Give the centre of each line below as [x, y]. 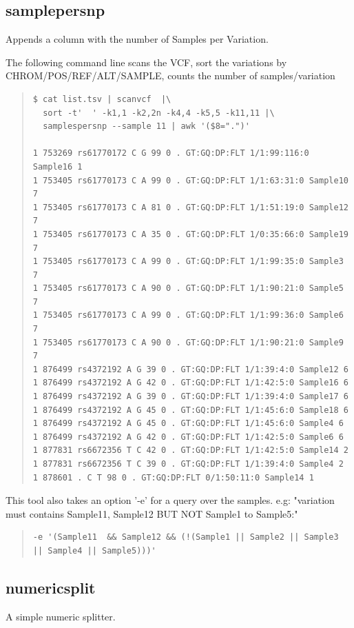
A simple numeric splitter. [61, 616]
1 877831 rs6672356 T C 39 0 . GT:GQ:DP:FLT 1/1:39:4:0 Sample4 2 [188, 464]
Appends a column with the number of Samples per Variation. [137, 39]
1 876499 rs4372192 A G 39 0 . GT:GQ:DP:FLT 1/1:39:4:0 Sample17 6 [190, 397]
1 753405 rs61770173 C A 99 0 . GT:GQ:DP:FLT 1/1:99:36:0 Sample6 [188, 315]
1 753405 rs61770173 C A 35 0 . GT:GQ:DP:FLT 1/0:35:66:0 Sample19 [190, 234]
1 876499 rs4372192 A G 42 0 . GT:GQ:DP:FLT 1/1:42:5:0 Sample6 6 [188, 437]
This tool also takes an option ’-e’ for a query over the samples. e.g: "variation [170, 500]
